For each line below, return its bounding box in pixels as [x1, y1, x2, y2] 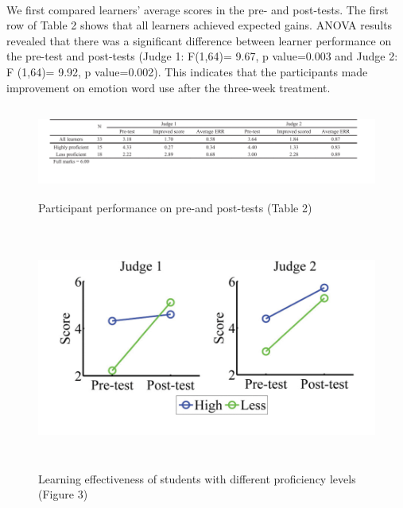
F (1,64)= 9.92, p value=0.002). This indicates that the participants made [6, 63, 368, 79]
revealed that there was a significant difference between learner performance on [6, 32, 392, 48]
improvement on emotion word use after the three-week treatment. [6, 79, 331, 95]
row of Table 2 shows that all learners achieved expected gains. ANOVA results [6, 17, 393, 33]
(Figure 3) [38, 486, 88, 502]
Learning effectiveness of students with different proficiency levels [38, 470, 356, 487]
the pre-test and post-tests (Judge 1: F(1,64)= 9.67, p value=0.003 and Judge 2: [6, 48, 398, 64]
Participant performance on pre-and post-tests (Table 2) [38, 200, 312, 216]
